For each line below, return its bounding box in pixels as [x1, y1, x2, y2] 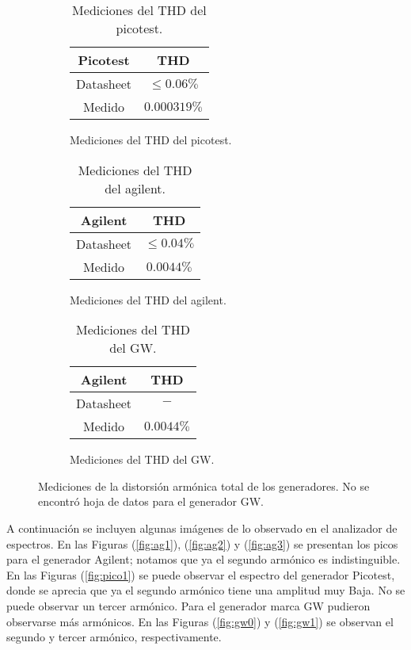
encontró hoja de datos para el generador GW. [38, 493, 264, 510]
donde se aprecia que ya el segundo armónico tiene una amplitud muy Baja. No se [6, 582, 405, 598]
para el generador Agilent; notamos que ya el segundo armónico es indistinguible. [6, 551, 401, 568]
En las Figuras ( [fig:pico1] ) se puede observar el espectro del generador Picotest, [6, 566, 395, 583]
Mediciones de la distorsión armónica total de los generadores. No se [38, 477, 370, 494]
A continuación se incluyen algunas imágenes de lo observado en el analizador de [6, 519, 398, 536]
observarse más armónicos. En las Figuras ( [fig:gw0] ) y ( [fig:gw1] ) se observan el [6, 613, 394, 629]
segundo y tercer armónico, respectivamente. [6, 629, 222, 645]
